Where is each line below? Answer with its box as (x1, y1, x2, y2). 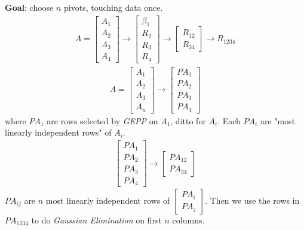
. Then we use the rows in (205, 194, 300, 207)
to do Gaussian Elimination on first (31, 214, 162, 226)
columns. (172, 214, 205, 226)
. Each (217, 114, 241, 127)
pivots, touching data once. (64, 1, 163, 13)
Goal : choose (5, 1, 54, 13)
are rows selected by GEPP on (47, 114, 158, 127)
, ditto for (170, 114, 206, 127)
